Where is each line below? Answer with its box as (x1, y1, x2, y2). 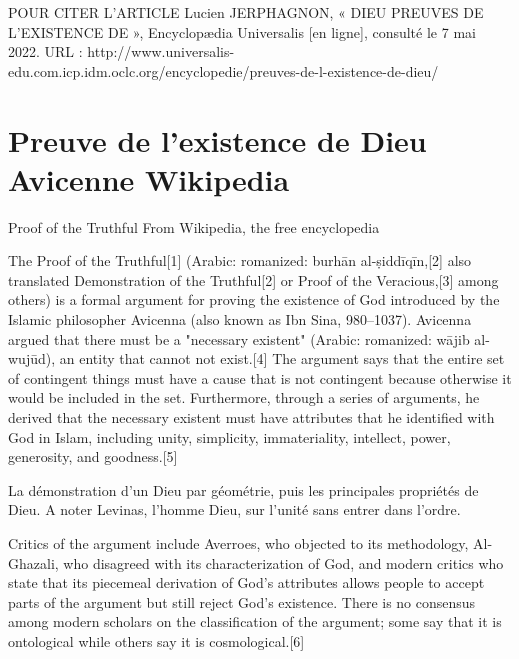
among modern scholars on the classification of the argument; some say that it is (8, 611, 502, 632)
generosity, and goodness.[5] (8, 446, 178, 467)
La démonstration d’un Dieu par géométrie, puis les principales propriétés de (8, 479, 479, 500)
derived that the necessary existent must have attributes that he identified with (8, 407, 495, 428)
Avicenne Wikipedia (8, 158, 290, 199)
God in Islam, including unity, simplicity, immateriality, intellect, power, (8, 426, 451, 447)
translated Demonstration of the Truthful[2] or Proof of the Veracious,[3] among (8, 269, 499, 290)
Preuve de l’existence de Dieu (8, 119, 427, 160)
